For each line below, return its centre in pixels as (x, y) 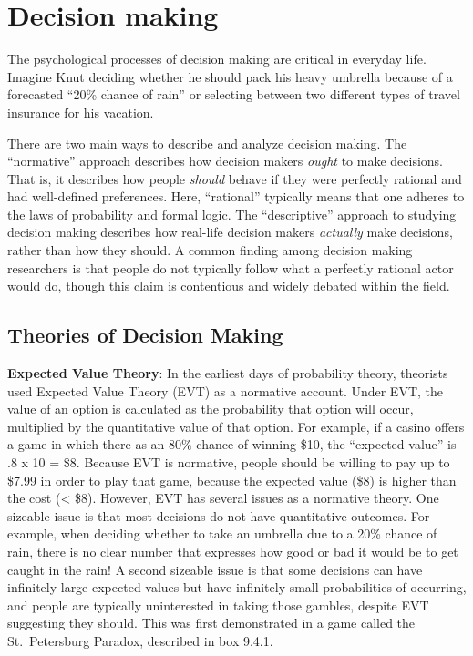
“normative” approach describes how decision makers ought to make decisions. (225, 161)
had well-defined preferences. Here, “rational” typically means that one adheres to (236, 196)
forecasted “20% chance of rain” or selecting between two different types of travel (234, 94)
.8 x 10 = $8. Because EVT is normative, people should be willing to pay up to (229, 462)
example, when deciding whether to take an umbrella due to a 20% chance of (222, 533)
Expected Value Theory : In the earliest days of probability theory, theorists (228, 373)
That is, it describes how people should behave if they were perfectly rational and (235, 178)
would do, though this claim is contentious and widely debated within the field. (229, 286)
